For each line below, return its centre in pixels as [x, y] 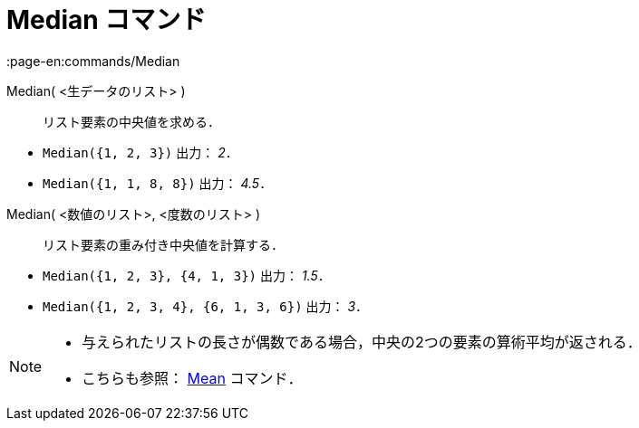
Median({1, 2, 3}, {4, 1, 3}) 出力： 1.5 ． [187, 275]
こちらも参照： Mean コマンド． [192, 378]
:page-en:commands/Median [93, 61]
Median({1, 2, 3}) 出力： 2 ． [140, 152]
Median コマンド [106, 20]
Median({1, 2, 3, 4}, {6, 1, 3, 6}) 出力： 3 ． [206, 306]
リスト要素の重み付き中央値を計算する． [163, 244]
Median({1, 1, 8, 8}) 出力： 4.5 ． [158, 183]
